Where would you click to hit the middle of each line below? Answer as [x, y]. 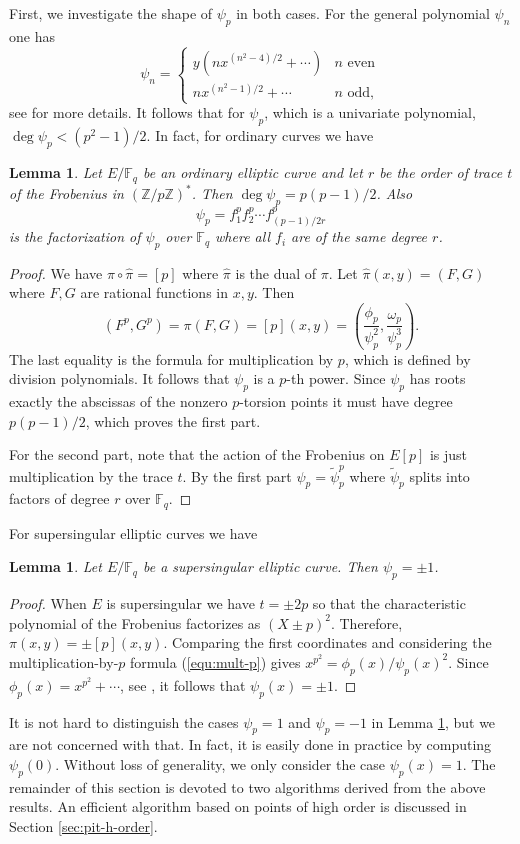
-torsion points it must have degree [346, 401]
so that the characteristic [389, 603]
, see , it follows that [183, 684]
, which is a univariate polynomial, [370, 112]
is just [448, 454]
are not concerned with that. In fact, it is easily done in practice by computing [250, 744]
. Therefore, [366, 622]
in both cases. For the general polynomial [363, 13]
